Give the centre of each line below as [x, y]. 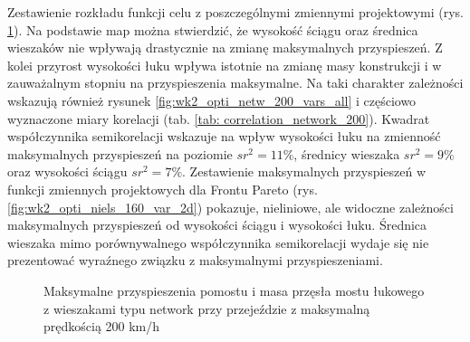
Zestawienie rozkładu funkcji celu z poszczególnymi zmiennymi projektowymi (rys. [235, 12]
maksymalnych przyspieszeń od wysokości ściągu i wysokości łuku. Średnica [217, 225]
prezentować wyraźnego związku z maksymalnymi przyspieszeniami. [195, 260]
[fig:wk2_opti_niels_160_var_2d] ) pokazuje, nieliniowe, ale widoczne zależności [230, 207]
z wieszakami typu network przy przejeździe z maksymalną [207, 308]
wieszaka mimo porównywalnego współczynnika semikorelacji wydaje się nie [218, 242]
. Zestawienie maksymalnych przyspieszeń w [304, 171]
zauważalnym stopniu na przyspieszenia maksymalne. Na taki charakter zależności [235, 83]
